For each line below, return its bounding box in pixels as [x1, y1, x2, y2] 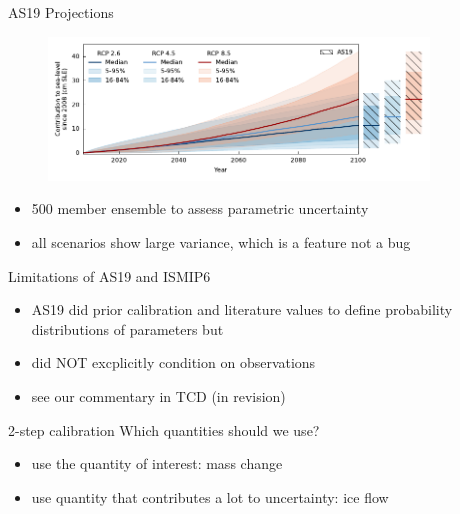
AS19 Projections [8, 2, 114, 22]
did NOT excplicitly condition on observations [31, 352, 316, 373]
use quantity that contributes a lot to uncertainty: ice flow [31, 486, 389, 507]
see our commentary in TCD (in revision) [31, 385, 286, 406]
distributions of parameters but [31, 318, 224, 339]
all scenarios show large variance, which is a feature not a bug [31, 231, 411, 252]
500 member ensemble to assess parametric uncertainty [31, 198, 369, 219]
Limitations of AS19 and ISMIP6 [8, 265, 211, 286]
